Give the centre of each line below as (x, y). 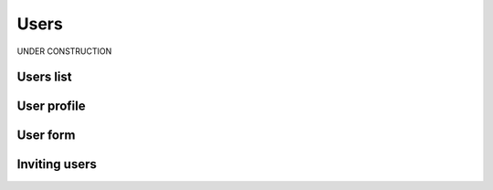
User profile (51, 106)
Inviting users (57, 164)
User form (46, 136)
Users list (44, 77)
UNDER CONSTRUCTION (64, 51)
